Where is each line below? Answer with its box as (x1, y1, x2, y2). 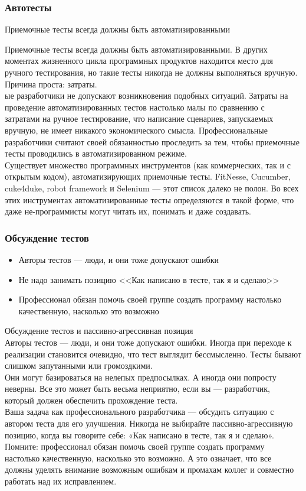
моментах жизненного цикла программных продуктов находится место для (5, 54, 273, 67)
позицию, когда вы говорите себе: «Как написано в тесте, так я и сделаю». (5, 428, 274, 441)
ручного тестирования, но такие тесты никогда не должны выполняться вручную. (5, 66, 298, 78)
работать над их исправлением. (5, 475, 117, 487)
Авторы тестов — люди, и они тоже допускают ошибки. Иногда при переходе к (5, 336, 292, 348)
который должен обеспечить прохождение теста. (5, 394, 178, 406)
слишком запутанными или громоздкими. (5, 359, 153, 372)
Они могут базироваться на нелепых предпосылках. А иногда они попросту (5, 370, 277, 383)
